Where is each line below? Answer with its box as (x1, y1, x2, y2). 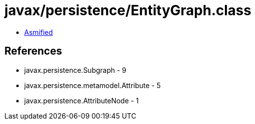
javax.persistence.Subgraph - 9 (24, 65, 127, 74)
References (4, 45, 62, 58)
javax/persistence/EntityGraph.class (4, 2, 252, 19)
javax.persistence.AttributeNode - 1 (24, 96, 139, 105)
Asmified (24, 28, 53, 36)
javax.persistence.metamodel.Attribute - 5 (24, 81, 161, 90)
